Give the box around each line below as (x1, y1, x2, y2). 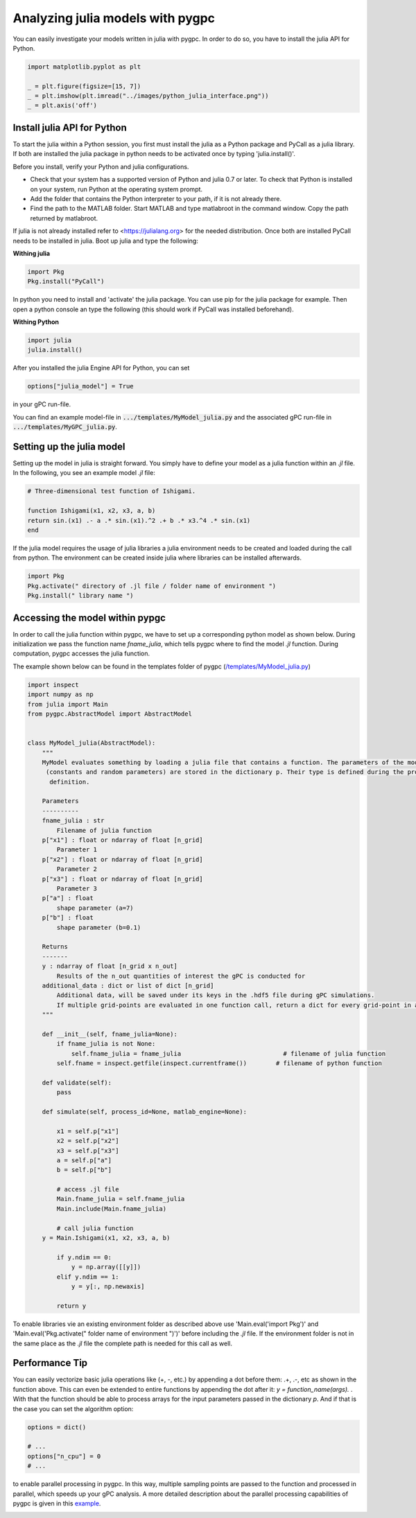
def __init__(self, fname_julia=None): (42, 1030, 178, 1038)
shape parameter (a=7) (56, 904, 135, 912)
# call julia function (56, 1224, 135, 1232)
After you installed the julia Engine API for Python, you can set (12, 364, 190, 372)
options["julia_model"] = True (27, 382, 135, 390)
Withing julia (12, 249, 51, 257)
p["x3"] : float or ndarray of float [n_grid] (42, 874, 204, 883)
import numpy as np (27, 691, 94, 698)
